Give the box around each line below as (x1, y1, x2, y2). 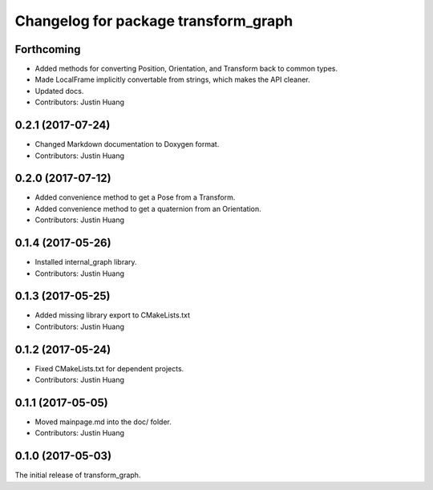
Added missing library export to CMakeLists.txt (34, 310, 191, 320)
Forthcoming (14, 43, 81, 56)
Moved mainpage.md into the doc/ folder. (34, 417, 172, 427)
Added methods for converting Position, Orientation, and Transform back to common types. (34, 64, 338, 74)
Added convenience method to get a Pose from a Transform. (34, 192, 236, 202)
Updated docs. (34, 86, 84, 95)
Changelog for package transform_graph (14, 12, 293, 30)
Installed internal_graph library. (34, 257, 137, 267)
